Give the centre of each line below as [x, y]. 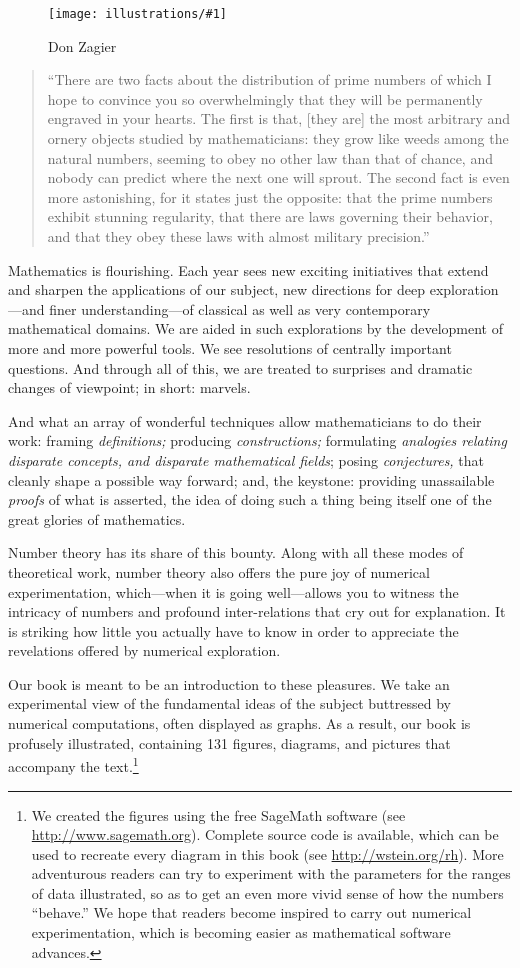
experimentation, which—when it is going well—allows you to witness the [233, 591]
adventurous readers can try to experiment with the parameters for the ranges [271, 873]
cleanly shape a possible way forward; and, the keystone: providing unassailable [251, 479]
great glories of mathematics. [97, 518]
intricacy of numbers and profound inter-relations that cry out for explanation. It [257, 611]
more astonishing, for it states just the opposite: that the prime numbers [270, 196]
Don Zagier [82, 45]
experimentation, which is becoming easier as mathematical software [241, 932]
